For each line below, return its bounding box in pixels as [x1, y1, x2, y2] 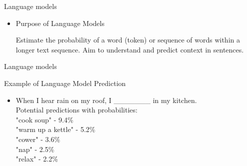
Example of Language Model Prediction [4, 77, 126, 88]
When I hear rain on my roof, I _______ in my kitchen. [15, 94, 197, 105]
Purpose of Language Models [15, 17, 104, 28]
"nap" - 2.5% [15, 143, 54, 154]
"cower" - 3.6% [15, 133, 60, 144]
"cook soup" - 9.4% [15, 114, 73, 124]
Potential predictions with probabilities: [15, 104, 137, 115]
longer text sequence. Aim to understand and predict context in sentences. [15, 44, 244, 54]
